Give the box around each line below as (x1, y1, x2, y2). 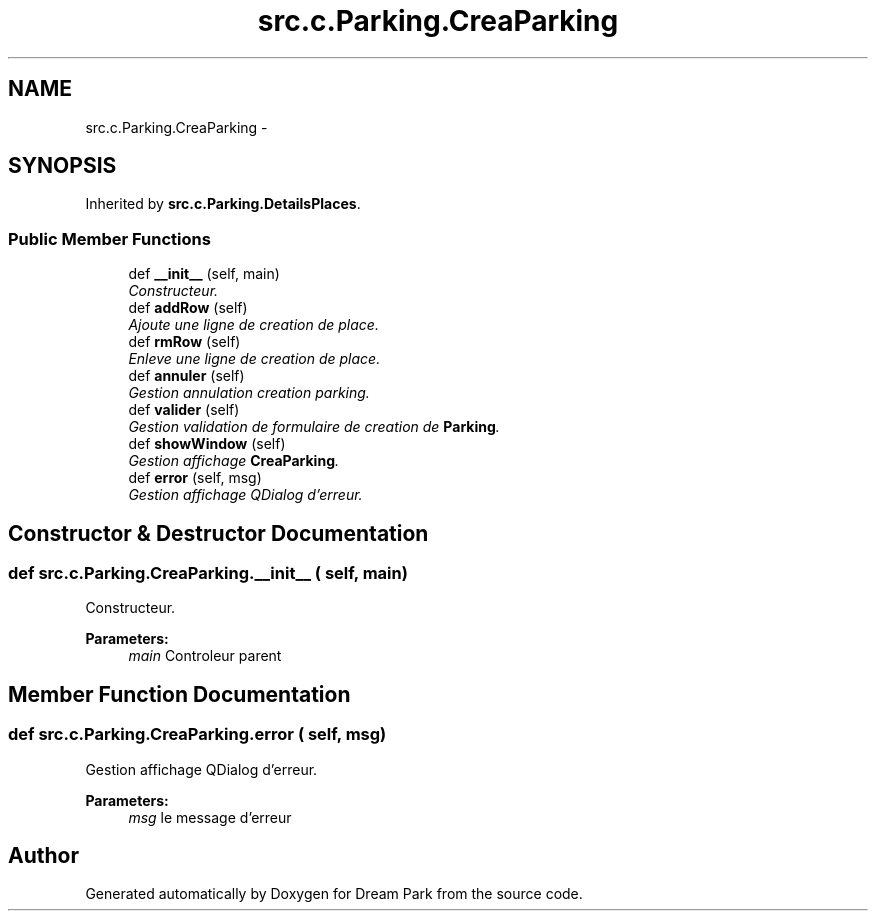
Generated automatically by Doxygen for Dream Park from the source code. (85, 885, 583, 903)
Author (8, 843, 79, 869)
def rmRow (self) (128, 333, 241, 351)
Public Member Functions (8, 228, 211, 249)
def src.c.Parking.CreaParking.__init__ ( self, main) (8, 563, 408, 584)
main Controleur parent (128, 647, 282, 665)
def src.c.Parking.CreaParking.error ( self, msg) (8, 724, 387, 745)
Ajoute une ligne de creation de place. (128, 316, 379, 334)
